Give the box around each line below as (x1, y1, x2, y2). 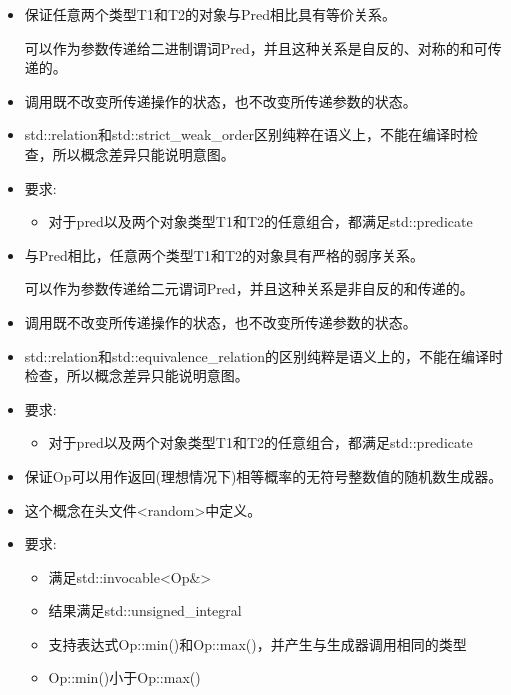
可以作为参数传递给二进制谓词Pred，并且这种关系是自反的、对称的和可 (24, 37, 488, 58)
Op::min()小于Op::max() (48, 667, 201, 688)
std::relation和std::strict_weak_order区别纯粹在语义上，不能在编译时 (24, 124, 464, 145)
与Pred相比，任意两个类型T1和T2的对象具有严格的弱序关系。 (24, 244, 425, 265)
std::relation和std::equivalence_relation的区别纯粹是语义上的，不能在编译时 (24, 345, 504, 366)
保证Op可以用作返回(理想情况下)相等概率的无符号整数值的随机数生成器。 (24, 465, 503, 486)
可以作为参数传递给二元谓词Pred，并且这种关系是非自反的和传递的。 (24, 278, 474, 299)
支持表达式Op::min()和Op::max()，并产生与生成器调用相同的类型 (48, 633, 467, 654)
